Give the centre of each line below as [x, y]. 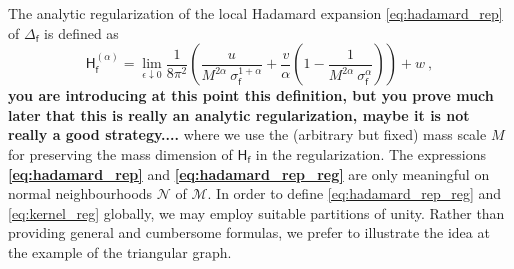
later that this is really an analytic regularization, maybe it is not [239, 114]
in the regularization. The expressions [371, 153]
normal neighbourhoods [80, 193]
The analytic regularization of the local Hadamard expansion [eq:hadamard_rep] [255, 13]
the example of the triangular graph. [120, 251]
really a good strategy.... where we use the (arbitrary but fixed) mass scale [247, 134]
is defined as [81, 32]
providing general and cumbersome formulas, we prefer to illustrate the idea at [249, 232]
